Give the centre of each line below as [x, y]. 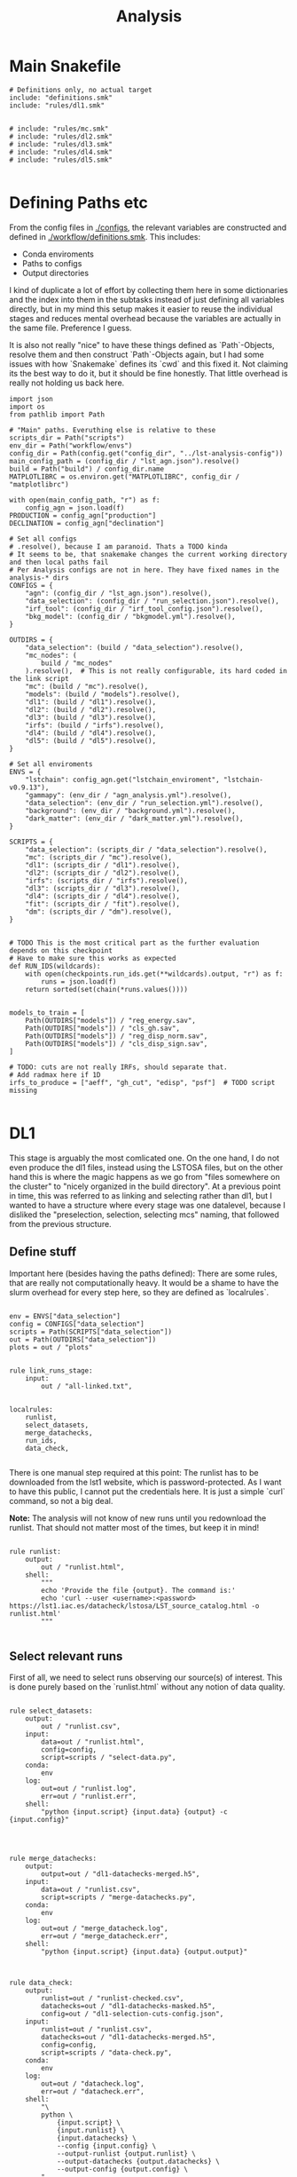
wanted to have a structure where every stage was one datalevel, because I [147, 1205]
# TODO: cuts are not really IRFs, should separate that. [118, 1067]
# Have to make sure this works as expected [93, 958]
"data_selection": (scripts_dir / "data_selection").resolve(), [146, 850]
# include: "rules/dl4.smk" [61, 152]
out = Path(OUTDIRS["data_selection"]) [83, 1339]
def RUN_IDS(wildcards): [55, 966]
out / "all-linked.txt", [87, 1386]
